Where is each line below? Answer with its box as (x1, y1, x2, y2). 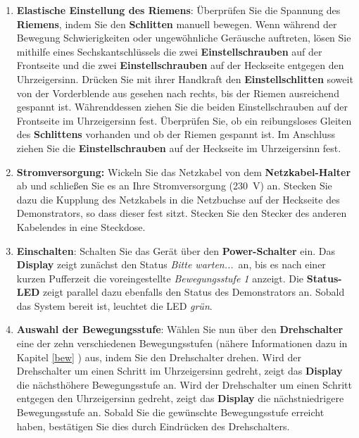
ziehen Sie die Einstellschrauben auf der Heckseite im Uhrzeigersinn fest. (16, 140, 341, 155)
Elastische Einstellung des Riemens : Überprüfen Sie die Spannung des (16, 3, 341, 17)
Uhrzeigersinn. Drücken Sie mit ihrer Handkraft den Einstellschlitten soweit (16, 71, 353, 86)
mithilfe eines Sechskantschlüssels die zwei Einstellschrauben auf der (16, 44, 322, 58)
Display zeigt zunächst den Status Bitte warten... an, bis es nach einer (16, 257, 326, 272)
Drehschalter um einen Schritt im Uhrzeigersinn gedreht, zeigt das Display (16, 363, 343, 378)
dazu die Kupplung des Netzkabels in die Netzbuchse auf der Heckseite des (16, 192, 340, 206)
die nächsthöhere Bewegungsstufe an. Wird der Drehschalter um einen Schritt (16, 377, 352, 392)
